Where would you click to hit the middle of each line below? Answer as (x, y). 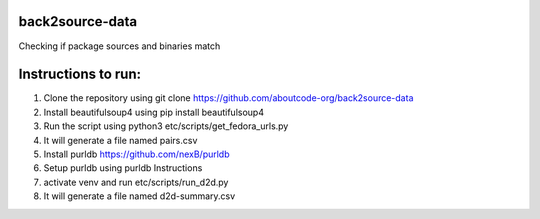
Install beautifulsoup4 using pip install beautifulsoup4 (154, 112)
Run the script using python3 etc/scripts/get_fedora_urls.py (166, 126)
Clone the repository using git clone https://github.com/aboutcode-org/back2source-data (228, 98)
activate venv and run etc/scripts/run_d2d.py (136, 182)
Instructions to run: (80, 74)
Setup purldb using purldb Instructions (123, 168)
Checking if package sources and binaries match (119, 46)
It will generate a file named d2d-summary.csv (139, 196)
